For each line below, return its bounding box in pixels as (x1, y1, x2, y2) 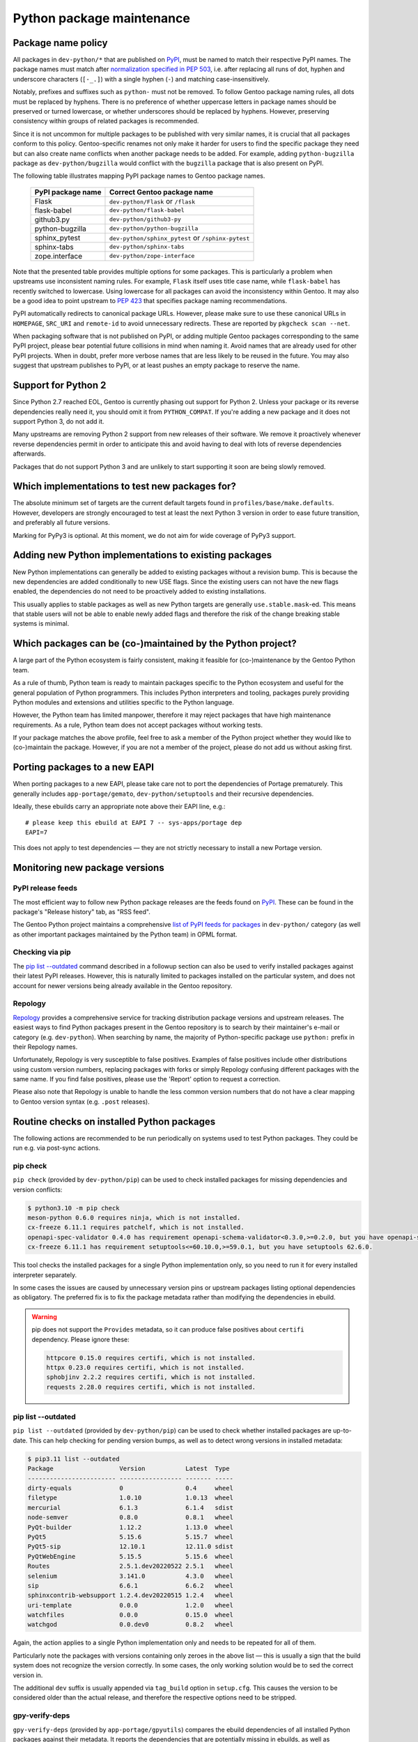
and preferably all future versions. (13, 518, 111, 527)
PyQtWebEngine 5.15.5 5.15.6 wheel (27, 1552, 233, 1560)
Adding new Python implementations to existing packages (13, 549, 272, 561)
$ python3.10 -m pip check (27, 1204, 120, 1212)
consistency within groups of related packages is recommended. (13, 117, 199, 125)
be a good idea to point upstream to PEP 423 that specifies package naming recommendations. (13, 296, 287, 305)
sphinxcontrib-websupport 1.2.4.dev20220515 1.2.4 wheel (27, 1591, 233, 1599)
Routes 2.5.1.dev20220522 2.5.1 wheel (27, 1562, 233, 1571)
